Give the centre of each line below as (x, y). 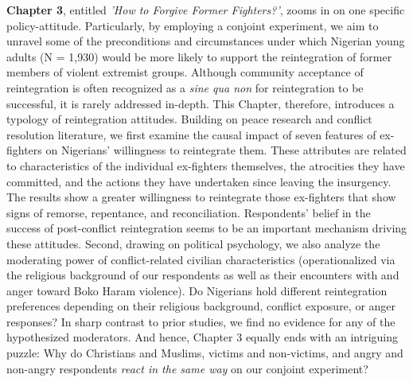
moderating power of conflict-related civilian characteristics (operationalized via (201, 259)
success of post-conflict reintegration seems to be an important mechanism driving (207, 228)
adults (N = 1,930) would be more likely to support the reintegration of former (199, 56)
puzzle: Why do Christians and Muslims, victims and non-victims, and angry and (205, 353)
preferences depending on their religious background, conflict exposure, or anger (201, 306)
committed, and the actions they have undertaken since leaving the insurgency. (199, 181)
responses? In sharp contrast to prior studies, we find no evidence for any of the (201, 321)
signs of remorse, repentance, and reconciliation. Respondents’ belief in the (189, 212)
